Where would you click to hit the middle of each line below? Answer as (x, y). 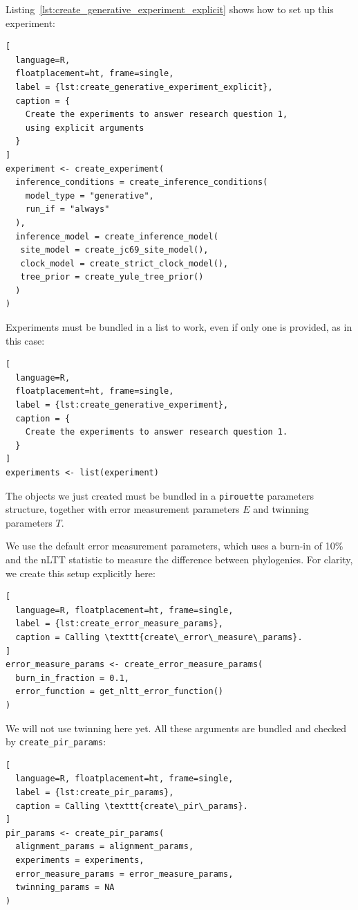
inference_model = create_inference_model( (117, 236)
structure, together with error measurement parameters (123, 509)
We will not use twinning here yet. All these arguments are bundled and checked (176, 728)
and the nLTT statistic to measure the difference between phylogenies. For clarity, (179, 559)
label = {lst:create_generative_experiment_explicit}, (144, 87)
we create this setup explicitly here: (81, 573)
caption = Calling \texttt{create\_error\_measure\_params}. (159, 637)
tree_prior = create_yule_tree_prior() (112, 277)
